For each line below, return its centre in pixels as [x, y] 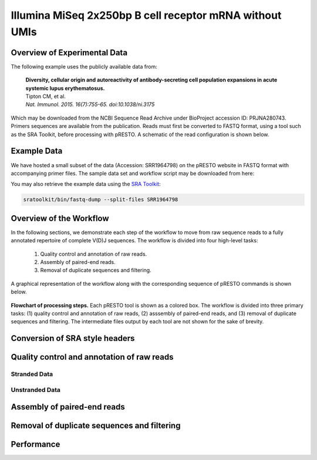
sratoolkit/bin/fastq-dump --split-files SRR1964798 [101, 200]
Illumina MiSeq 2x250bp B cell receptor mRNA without [146, 15]
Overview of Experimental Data [69, 53]
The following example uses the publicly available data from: [84, 66]
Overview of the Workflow [60, 218]
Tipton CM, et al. [45, 96]
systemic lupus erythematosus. [65, 88]
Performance [36, 444]
